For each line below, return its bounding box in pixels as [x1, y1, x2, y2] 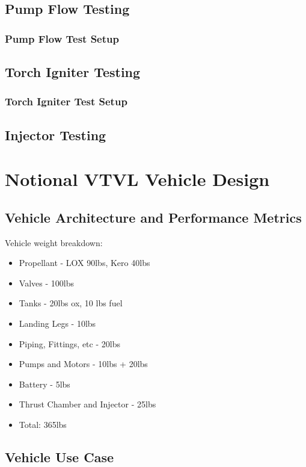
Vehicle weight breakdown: [5, 236, 103, 249]
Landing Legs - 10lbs [19, 317, 96, 329]
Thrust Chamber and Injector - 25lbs [19, 398, 156, 410]
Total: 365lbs [19, 418, 67, 430]
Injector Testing [5, 125, 106, 144]
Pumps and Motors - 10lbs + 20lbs [19, 357, 148, 370]
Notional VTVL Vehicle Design [5, 167, 270, 191]
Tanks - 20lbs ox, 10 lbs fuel [19, 297, 123, 309]
